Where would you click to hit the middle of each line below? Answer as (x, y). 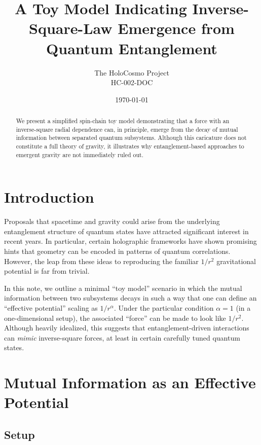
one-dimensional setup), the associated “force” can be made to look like (115, 318)
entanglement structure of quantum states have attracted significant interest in (126, 231)
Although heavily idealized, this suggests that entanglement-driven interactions (127, 328)
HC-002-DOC (132, 82)
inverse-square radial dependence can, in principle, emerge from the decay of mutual (127, 129)
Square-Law (71, 28)
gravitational (236, 261)
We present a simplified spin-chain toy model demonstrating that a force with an (123, 121)
